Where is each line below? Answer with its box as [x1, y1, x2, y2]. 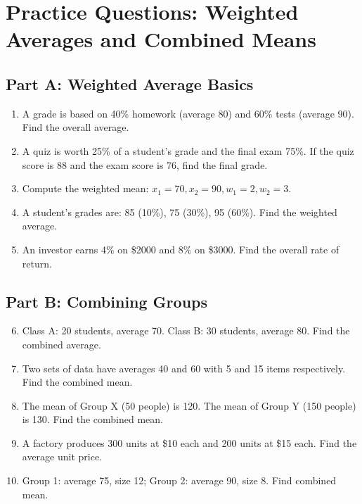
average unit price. [22, 449, 103, 464]
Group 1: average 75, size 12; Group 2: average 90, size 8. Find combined [22, 473, 337, 488]
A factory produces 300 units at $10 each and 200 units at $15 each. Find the [22, 435, 357, 450]
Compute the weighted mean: [22, 181, 149, 196]
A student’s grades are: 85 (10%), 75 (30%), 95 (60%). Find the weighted [22, 204, 337, 219]
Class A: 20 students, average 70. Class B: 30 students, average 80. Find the [22, 323, 350, 338]
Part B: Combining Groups [6, 290, 208, 312]
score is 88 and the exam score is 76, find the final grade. [22, 157, 268, 172]
